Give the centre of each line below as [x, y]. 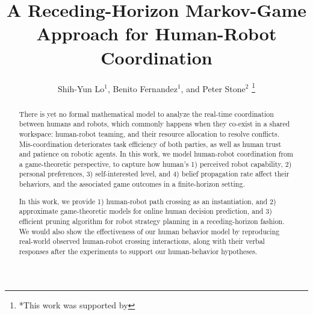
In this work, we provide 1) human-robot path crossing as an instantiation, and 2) [147, 201]
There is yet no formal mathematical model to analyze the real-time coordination [146, 114]
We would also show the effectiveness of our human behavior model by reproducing [149, 231]
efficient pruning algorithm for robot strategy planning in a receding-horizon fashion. [152, 221]
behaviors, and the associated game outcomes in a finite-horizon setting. [132, 184]
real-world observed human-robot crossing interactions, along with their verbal [142, 241]
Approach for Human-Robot [156, 33]
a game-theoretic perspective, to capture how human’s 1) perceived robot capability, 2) [155, 164]
